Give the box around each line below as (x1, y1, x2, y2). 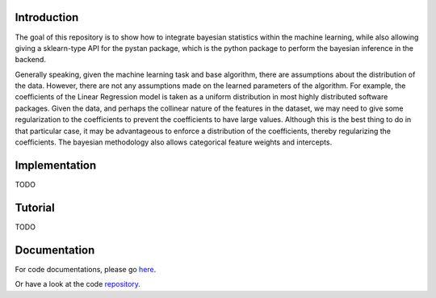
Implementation (15, 158, 97, 172)
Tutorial (15, 200, 56, 214)
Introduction (15, 10, 79, 24)
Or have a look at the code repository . (15, 279, 141, 289)
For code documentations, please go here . (15, 264, 157, 274)
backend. (15, 55, 46, 65)
